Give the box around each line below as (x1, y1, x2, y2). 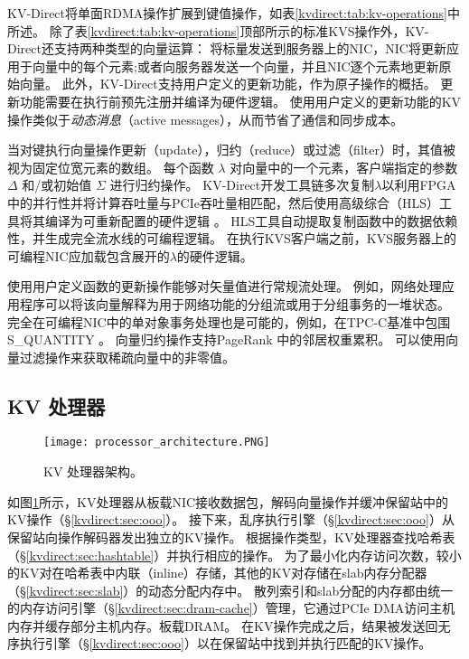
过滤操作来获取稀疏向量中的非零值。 (19, 347, 235, 366)
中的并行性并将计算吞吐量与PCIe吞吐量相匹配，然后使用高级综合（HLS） (7, 193, 439, 212)
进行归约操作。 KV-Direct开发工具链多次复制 (109, 175, 375, 194)
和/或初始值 (22, 175, 92, 194)
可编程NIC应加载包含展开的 (7, 246, 170, 265)
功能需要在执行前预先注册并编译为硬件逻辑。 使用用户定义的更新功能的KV (19, 91, 462, 110)
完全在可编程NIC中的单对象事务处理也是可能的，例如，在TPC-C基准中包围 (7, 312, 451, 331)
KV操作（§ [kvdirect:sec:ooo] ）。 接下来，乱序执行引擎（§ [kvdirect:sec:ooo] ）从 (7, 510, 455, 529)
